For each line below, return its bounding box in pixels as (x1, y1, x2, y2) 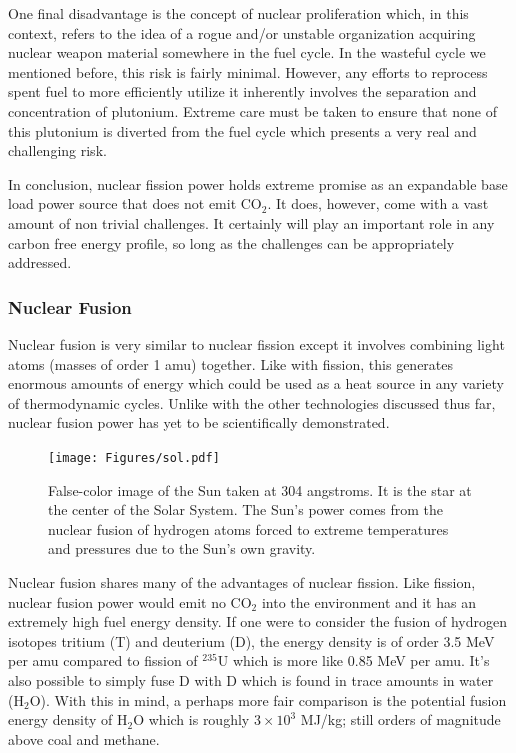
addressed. (8, 252, 72, 273)
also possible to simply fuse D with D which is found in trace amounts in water (8, 669, 494, 690)
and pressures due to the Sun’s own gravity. (48, 538, 316, 559)
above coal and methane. (8, 728, 160, 749)
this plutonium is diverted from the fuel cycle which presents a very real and (8, 120, 477, 141)
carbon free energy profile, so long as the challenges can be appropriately (8, 232, 455, 253)
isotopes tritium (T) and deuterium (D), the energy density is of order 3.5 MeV (8, 630, 495, 651)
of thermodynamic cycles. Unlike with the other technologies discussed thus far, (8, 392, 496, 413)
